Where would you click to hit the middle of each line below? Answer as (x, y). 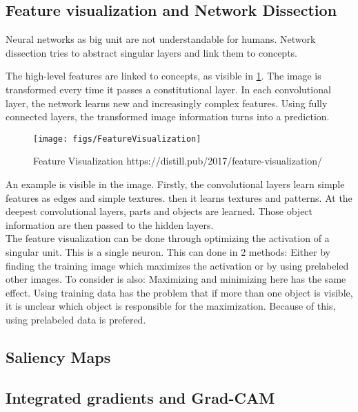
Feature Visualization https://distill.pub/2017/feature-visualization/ (178, 161)
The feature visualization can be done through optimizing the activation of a (168, 238)
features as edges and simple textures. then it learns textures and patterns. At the (179, 197)
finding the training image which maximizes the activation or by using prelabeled (177, 265)
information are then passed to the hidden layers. (110, 224)
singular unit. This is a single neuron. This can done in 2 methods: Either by (168, 251)
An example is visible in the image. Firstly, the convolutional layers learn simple (175, 184)
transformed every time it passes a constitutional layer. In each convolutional (168, 89)
